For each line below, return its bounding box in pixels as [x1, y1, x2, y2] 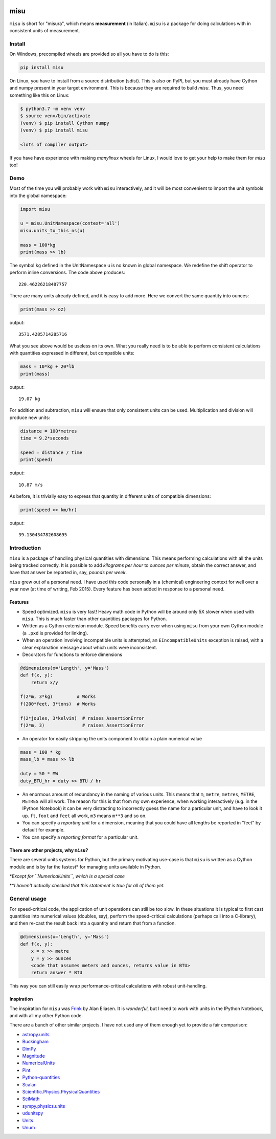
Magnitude [22, 1053, 45, 1059]
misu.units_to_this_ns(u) [20, 228, 85, 233]
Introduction [9, 544, 41, 552]
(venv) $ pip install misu [20, 127, 88, 133]
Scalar [22, 1081, 36, 1087]
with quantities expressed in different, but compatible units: [9, 350, 135, 356]
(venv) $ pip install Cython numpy [20, 120, 109, 126]
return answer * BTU [31, 970, 83, 976]
